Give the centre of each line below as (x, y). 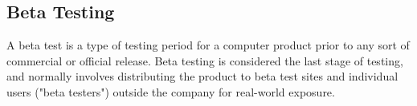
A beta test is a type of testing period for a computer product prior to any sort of (208, 45)
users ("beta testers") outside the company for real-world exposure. (171, 91)
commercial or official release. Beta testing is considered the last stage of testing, (205, 60)
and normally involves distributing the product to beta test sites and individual (202, 76)
